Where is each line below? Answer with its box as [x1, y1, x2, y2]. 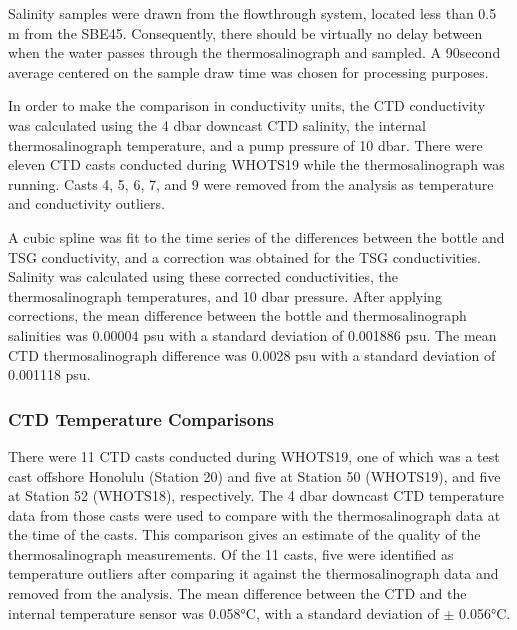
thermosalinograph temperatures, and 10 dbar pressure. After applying [8, 285, 442, 306]
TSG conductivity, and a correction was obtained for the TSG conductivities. [8, 246, 482, 267]
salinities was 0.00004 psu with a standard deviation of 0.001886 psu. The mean [8, 324, 497, 345]
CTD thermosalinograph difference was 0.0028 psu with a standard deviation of [8, 344, 496, 365]
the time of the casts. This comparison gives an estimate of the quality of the [8, 524, 481, 545]
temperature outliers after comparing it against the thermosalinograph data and [8, 563, 499, 584]
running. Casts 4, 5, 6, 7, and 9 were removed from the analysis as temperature [8, 173, 494, 194]
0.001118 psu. [8, 364, 91, 385]
